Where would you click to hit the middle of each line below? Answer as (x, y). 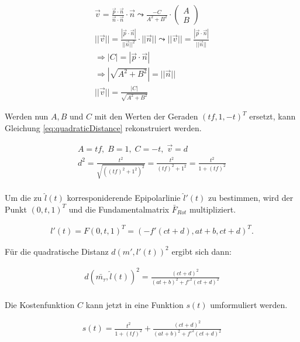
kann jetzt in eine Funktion (135, 304)
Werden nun (27, 116)
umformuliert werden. (249, 304)
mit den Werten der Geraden (146, 116)
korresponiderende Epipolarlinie (124, 198)
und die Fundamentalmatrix (119, 209)
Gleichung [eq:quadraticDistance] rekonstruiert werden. (103, 128)
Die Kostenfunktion (40, 304)
